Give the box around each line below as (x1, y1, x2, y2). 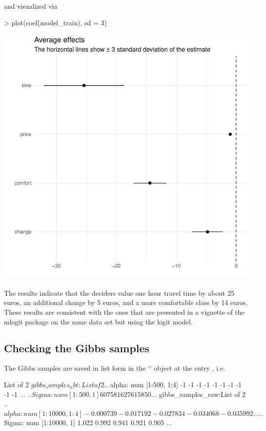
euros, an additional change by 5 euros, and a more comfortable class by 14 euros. (4, 297, 248, 307)
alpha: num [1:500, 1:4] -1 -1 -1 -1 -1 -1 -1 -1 (110, 379, 242, 389)
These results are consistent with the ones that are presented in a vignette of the (4, 306, 245, 317)
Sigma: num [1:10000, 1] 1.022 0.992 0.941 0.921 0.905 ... (4, 417, 172, 428)
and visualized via (4, 1, 57, 11)
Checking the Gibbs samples (4, 340, 150, 355)
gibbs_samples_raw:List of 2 (159, 389, 246, 399)
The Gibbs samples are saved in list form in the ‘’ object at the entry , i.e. (4, 363, 225, 373)
